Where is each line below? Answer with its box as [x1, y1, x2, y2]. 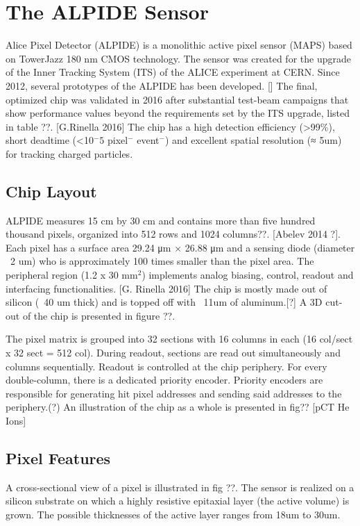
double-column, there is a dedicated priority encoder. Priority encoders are [6, 372, 323, 387]
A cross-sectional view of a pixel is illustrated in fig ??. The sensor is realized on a [6, 479, 354, 494]
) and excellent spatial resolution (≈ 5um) [164, 133, 342, 147]
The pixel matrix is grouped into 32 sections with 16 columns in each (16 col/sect [6, 331, 353, 346]
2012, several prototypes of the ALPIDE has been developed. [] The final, [6, 78, 318, 92]
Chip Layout [6, 180, 97, 202]
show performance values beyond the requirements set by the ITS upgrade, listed [6, 106, 350, 120]
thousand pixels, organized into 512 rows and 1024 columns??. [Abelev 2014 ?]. [6, 227, 341, 241]
